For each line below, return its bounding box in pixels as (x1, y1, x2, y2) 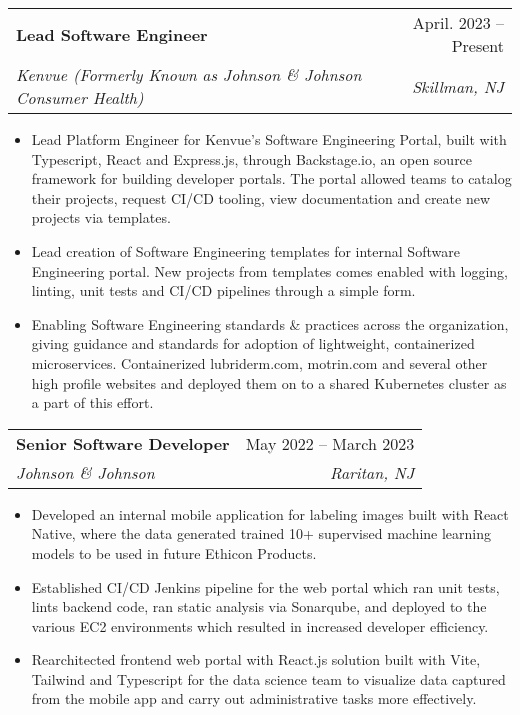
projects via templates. (31, 207, 171, 228)
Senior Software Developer (16, 431, 230, 455)
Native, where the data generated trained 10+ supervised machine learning (31, 523, 492, 544)
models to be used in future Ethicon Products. (31, 542, 317, 563)
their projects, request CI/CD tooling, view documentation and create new (31, 187, 491, 208)
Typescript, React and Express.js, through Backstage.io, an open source (31, 148, 473, 169)
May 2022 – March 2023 (245, 431, 415, 455)
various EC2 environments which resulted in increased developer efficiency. (31, 615, 489, 636)
